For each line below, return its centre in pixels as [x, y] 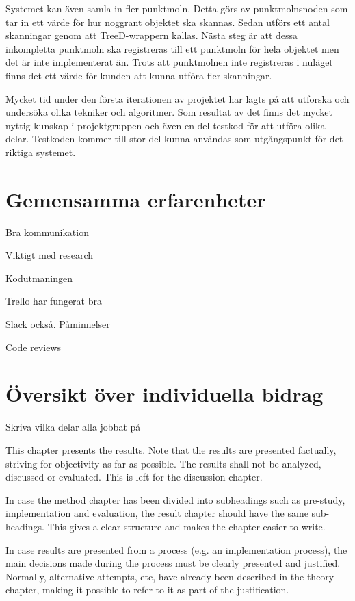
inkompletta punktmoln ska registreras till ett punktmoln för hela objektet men [172, 48]
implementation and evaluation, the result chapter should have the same [157, 513]
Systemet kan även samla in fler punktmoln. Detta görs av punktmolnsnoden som [177, 8]
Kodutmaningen [39, 278]
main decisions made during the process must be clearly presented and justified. [173, 563]
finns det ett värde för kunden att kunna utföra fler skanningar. [139, 75]
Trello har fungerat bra [54, 301]
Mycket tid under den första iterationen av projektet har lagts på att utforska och [177, 98]
